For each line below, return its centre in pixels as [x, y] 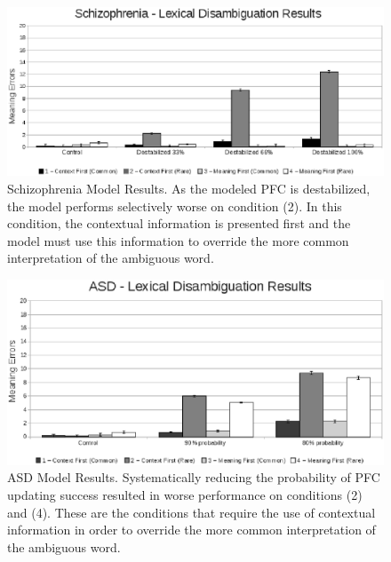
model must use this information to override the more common [178, 240]
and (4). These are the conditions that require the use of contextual [192, 512]
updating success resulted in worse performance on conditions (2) [185, 494]
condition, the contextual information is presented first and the [179, 223]
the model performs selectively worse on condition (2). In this [175, 206]
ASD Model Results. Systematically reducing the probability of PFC [194, 477]
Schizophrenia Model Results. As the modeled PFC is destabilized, [189, 189]
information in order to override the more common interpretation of [192, 530]
